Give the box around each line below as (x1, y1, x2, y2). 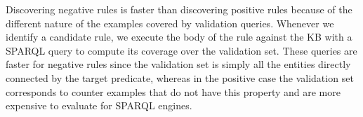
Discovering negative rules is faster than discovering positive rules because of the (6, 2, 352, 16)
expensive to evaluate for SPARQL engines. (6, 98, 192, 113)
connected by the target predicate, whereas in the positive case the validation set (6, 70, 354, 85)
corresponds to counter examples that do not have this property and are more (6, 84, 341, 99)
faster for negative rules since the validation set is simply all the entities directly (6, 57, 351, 71)
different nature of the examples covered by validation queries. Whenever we (6, 15, 334, 30)
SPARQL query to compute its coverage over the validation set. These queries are (6, 43, 357, 57)
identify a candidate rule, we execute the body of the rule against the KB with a (6, 29, 352, 44)
